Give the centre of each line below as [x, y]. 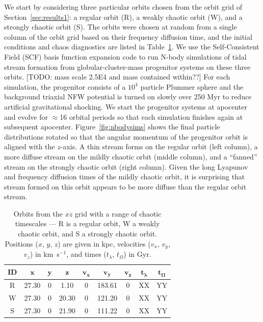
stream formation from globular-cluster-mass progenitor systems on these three [127, 66]
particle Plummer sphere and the [192, 86]
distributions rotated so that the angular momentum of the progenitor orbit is [126, 136]
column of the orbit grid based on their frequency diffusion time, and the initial [128, 36]
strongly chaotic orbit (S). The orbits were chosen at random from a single [121, 27]
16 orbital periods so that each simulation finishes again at [151, 116]
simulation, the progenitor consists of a [65, 86]
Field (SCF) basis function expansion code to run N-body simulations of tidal [125, 56]
